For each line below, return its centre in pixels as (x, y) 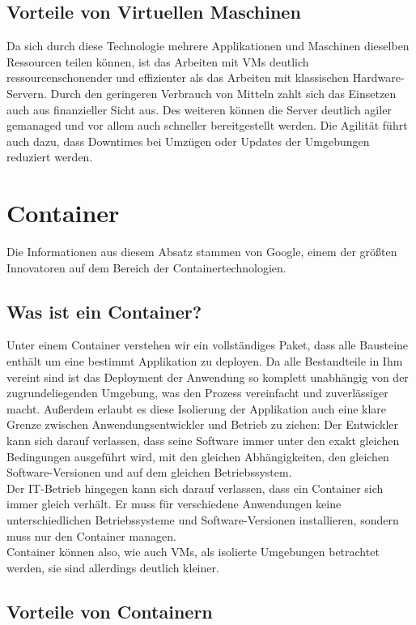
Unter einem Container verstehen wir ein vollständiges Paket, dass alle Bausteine (208, 345)
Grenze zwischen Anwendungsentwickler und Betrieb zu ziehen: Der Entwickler (202, 424)
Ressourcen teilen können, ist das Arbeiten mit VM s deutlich (158, 61)
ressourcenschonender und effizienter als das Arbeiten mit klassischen (178, 77)
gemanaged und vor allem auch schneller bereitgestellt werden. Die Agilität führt (207, 125)
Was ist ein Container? (104, 311)
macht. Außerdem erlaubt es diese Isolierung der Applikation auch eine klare (197, 408)
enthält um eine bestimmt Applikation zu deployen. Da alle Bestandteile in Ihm (205, 361)
